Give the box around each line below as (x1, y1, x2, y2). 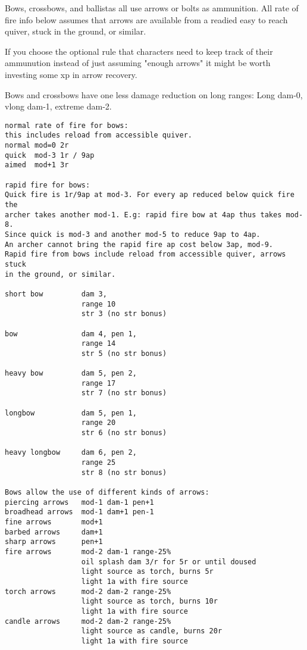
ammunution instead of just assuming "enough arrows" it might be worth (5, 57, 271, 69)
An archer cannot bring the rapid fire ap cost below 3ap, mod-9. (5, 240, 274, 249)
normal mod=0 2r (5, 141, 69, 150)
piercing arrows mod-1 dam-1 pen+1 (5, 498, 154, 507)
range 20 (81, 418, 116, 427)
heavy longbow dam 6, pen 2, (5, 448, 137, 457)
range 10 (81, 299, 116, 308)
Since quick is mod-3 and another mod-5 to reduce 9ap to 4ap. (5, 230, 261, 239)
